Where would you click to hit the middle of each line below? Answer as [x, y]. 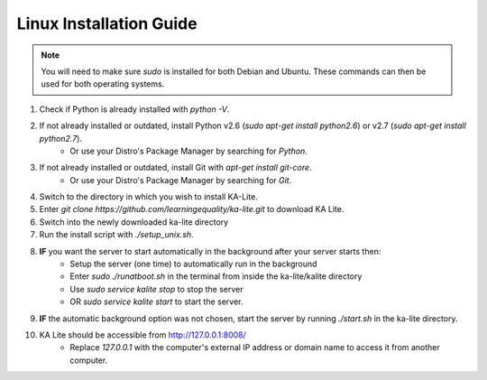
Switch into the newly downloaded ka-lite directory [134, 222]
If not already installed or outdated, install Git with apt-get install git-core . [175, 168]
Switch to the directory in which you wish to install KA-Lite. [149, 197]
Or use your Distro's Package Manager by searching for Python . [189, 151]
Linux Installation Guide [107, 23]
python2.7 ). [61, 138]
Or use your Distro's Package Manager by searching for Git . [181, 180]
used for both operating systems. [103, 84]
